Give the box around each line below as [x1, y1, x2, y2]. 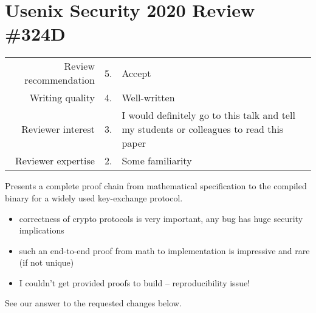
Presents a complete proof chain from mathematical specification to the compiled [5, 180, 307, 192]
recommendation [24, 73, 95, 87]
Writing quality [29, 90, 95, 105]
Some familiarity [122, 153, 192, 168]
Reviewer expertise [15, 153, 95, 168]
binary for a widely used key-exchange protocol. [5, 191, 183, 204]
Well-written [122, 90, 175, 105]
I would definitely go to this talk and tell [122, 108, 295, 123]
